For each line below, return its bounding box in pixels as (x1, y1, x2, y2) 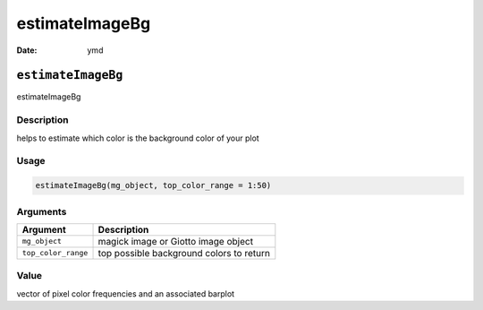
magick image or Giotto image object (97, 235, 254, 247)
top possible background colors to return (97, 246, 270, 259)
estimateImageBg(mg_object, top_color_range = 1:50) (35, 180, 272, 191)
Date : (16, 45, 38, 56)
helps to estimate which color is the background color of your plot (16, 133, 259, 143)
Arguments (16, 205, 67, 218)
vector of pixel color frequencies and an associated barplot (16, 288, 235, 299)
